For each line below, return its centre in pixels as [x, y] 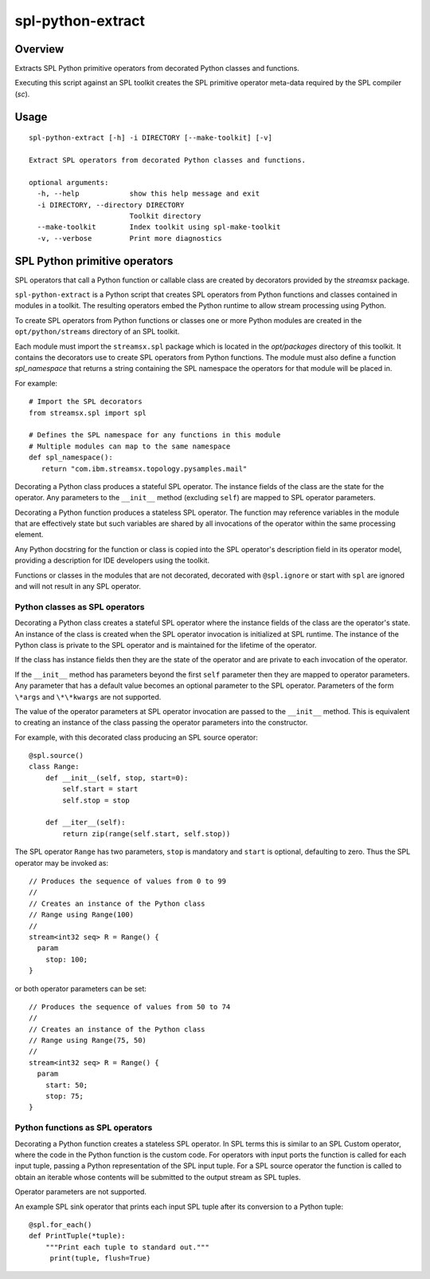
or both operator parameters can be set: [81, 989]
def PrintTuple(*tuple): [77, 1236]
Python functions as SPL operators [84, 1127]
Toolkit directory [165, 216]
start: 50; [66, 1085]
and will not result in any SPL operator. [78, 586]
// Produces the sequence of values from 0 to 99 [128, 881]
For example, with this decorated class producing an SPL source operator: [137, 737]
